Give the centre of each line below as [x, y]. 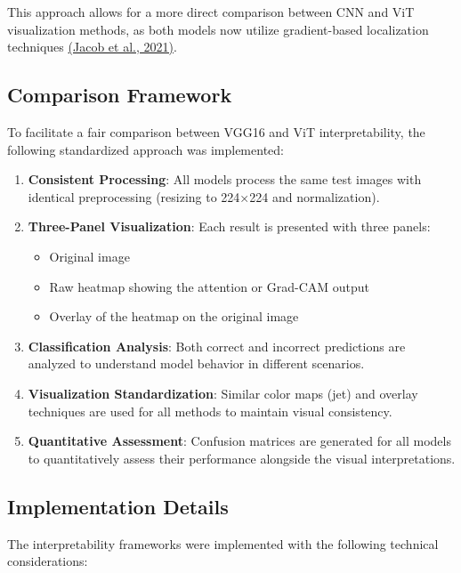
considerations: [48, 561]
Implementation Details [118, 506]
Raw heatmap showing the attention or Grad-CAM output [210, 286]
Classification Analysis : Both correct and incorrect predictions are [217, 346]
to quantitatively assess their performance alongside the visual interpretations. [242, 458]
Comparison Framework [120, 95]
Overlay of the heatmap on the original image [174, 316]
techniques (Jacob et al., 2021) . [92, 47]
